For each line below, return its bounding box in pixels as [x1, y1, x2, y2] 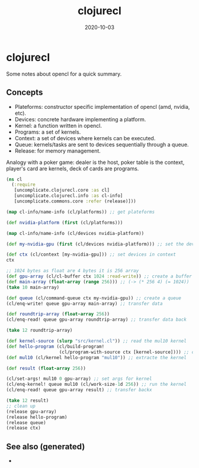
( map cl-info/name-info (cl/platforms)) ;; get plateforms [6, 209, 155, 215]
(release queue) [6, 419, 46, 425]
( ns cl [6, 176, 23, 182]
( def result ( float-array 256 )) [6, 365, 86, 371]
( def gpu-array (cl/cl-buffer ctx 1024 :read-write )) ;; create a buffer [6, 273, 192, 279]
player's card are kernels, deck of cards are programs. [6, 164, 139, 172]
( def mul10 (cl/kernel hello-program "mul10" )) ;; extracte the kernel [6, 354, 187, 360]
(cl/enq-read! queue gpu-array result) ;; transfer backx [6, 387, 152, 393]
